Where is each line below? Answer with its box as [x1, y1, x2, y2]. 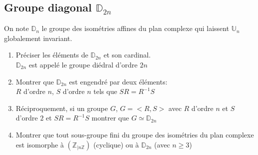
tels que [93, 86, 117, 96]
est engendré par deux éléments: [69, 76, 167, 86]
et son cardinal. [103, 49, 151, 60]
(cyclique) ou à [93, 139, 139, 149]
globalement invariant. [4, 32, 72, 43]
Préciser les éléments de [15, 49, 88, 60]
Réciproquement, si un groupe [15, 102, 108, 113]
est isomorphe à [15, 139, 64, 149]
